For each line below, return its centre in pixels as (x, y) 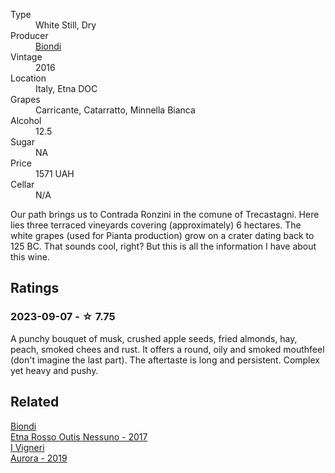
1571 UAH (55, 173)
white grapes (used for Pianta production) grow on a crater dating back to (162, 235)
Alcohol (26, 120)
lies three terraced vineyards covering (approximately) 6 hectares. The (156, 225)
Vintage (26, 57)
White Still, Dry (66, 25)
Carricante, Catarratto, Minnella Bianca (115, 110)
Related (35, 402)
